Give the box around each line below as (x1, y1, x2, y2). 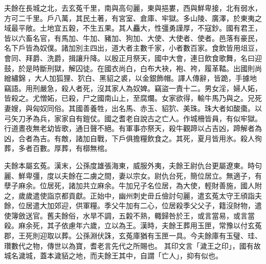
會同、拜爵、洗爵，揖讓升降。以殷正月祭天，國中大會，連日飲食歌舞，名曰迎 (4, 52, 262, 63)
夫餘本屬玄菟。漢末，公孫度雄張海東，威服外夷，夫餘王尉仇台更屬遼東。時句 (4, 160, 262, 170)
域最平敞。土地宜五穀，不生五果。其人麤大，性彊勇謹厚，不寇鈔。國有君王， (4, 23, 262, 33)
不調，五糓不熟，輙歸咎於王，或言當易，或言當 (97, 210, 255, 221)
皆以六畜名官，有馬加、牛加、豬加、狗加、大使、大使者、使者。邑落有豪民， (4, 32, 262, 43)
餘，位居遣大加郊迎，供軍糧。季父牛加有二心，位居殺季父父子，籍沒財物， (4, 200, 255, 211)
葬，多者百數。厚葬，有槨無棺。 (4, 143, 112, 153)
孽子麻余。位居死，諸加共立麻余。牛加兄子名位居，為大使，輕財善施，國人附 (4, 180, 262, 191)
